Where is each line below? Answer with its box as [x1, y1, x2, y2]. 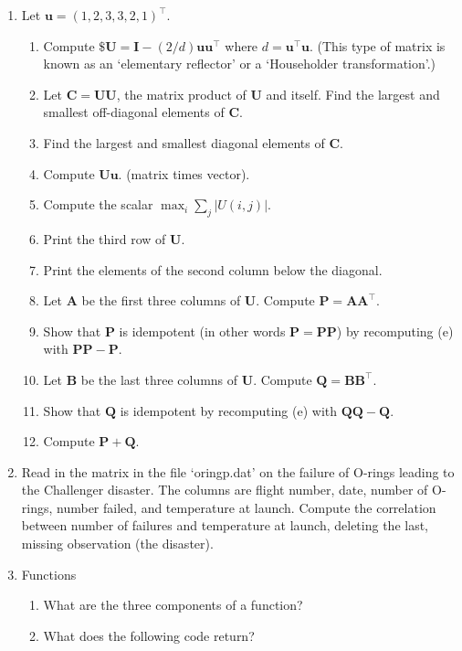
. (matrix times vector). [118, 164, 250, 183]
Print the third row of [43, 229, 166, 248]
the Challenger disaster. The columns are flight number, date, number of [21, 480, 428, 499]
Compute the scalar [43, 195, 153, 214]
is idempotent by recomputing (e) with [120, 400, 338, 420]
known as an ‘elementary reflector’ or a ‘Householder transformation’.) [43, 54, 436, 73]
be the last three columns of [80, 369, 238, 389]
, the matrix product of [116, 84, 247, 103]
